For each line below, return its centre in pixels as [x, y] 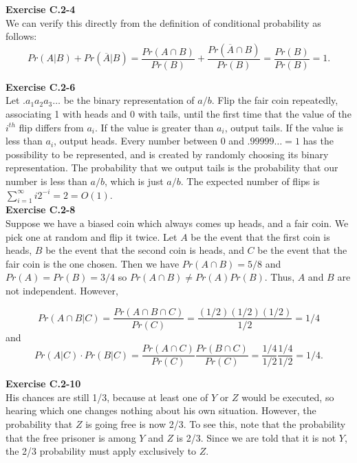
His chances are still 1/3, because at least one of [107, 397]
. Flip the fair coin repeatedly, [275, 100]
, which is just [134, 181]
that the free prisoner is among [71, 437]
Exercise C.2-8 [41, 209]
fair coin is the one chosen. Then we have [93, 263]
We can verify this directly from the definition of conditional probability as [163, 22]
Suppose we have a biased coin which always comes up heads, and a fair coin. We [177, 223]
